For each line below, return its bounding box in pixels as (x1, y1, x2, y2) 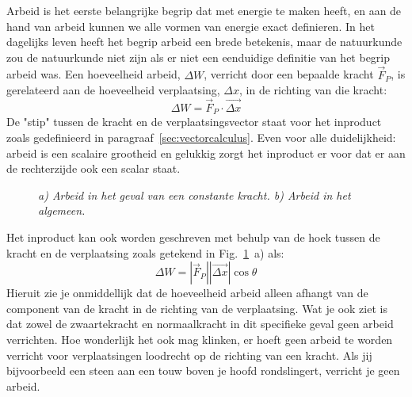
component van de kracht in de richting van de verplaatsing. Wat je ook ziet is (6, 300, 387, 316)
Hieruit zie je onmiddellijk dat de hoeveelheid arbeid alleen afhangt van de (6, 284, 368, 301)
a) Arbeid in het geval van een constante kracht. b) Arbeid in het (38, 186, 351, 203)
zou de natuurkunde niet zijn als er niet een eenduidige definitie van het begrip (6, 48, 391, 65)
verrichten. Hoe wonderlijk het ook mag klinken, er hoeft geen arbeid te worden (6, 330, 393, 347)
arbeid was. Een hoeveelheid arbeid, (6, 66, 181, 82)
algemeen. (38, 202, 86, 219)
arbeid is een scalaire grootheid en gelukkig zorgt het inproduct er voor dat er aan (6, 144, 406, 161)
